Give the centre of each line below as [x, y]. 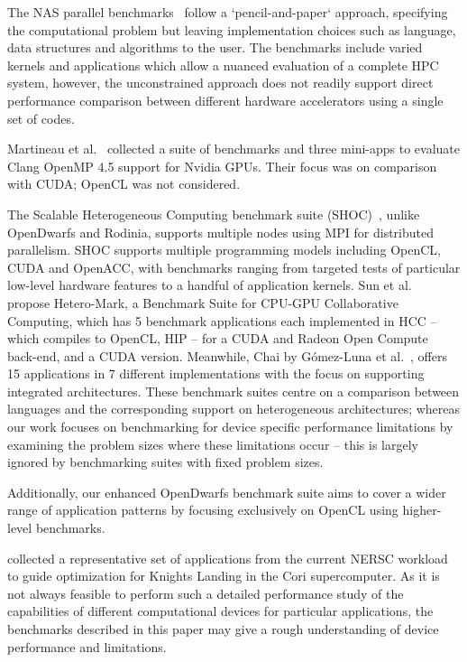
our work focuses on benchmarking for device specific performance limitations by [230, 427]
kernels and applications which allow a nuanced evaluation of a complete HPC [223, 65]
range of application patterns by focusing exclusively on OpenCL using [203, 510]
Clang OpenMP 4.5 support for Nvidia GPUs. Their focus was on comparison [222, 166]
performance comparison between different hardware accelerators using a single [225, 100]
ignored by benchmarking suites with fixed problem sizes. [165, 462]
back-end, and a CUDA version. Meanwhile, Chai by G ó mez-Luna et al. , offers [227, 355]
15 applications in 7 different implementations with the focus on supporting [216, 373]
